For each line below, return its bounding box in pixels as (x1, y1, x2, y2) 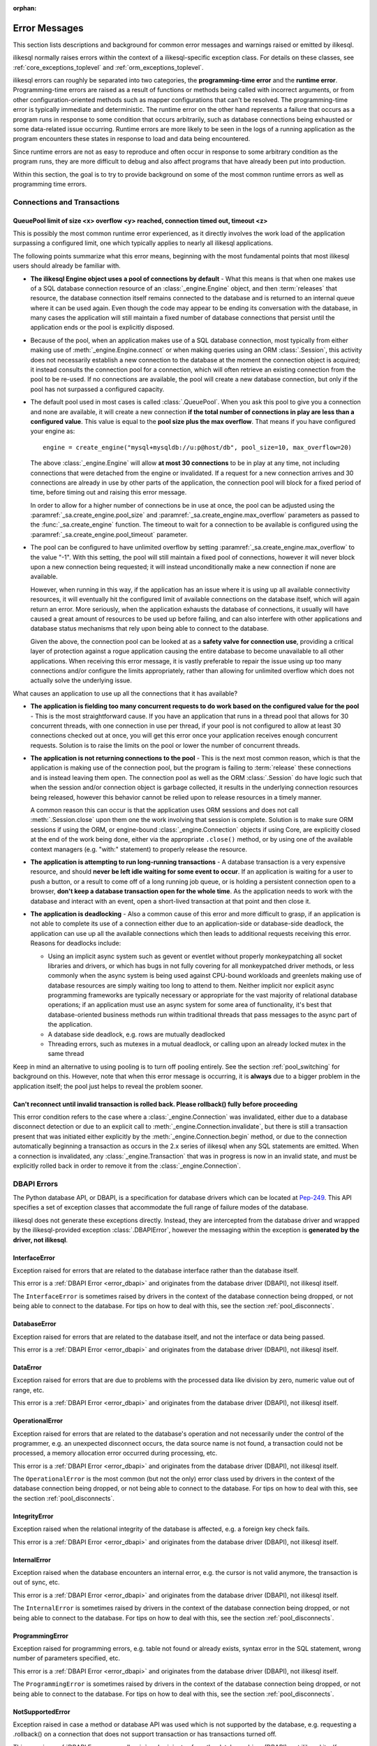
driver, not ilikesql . (13, 1235, 68, 1244)
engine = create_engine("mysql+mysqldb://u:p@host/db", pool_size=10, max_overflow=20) (43, 443, 353, 451)
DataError (13, 1363, 42, 1372)
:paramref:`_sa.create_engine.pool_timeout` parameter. (30, 530, 188, 538)
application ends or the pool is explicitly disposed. (30, 323, 175, 332)
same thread (47, 1050, 84, 1058)
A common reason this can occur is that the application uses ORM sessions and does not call (30, 806, 299, 814)
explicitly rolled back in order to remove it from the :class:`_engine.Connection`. (13, 1161, 241, 1170)
